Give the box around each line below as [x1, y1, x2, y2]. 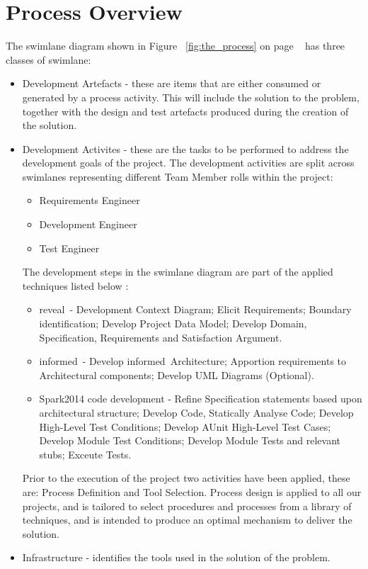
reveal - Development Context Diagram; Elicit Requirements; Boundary [39, 302, 352, 317]
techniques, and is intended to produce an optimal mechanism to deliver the [22, 512, 352, 527]
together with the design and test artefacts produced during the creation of [22, 103, 349, 118]
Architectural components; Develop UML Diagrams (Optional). [39, 367, 314, 382]
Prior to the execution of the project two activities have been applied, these [22, 471, 350, 485]
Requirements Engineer [39, 193, 140, 208]
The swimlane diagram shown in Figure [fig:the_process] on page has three [6, 38, 345, 53]
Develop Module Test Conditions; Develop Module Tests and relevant [39, 433, 340, 448]
